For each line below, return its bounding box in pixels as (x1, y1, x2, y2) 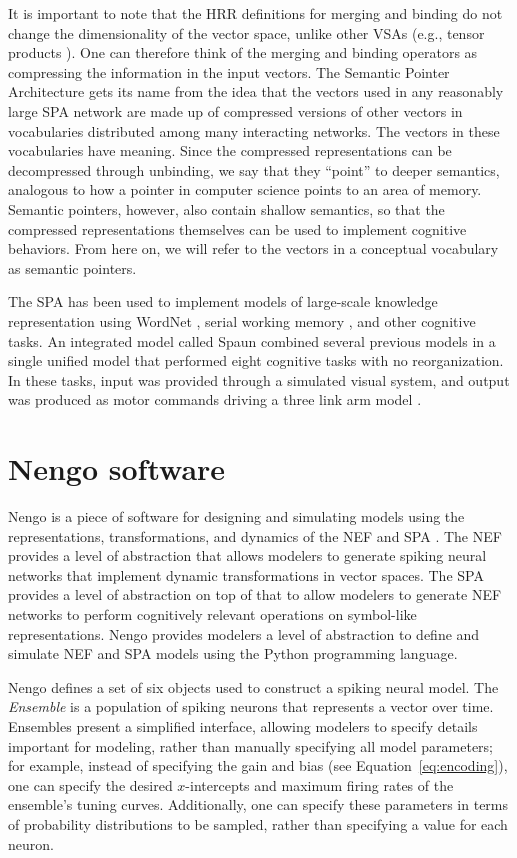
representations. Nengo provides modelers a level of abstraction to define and (8, 623, 480, 644)
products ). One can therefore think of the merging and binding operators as (8, 42, 478, 63)
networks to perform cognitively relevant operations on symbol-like (8, 603, 417, 624)
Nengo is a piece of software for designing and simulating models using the (8, 506, 465, 526)
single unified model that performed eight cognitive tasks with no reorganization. (8, 350, 504, 371)
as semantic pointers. (8, 257, 137, 278)
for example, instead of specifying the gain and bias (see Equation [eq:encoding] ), (8, 755, 508, 776)
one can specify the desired (8, 774, 173, 795)
